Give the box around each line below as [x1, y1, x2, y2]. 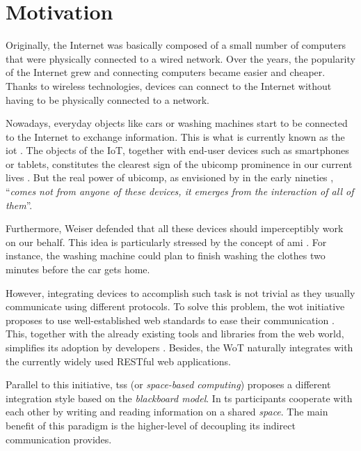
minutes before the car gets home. [6, 262, 150, 277]
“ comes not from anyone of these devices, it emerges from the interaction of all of [6, 184, 354, 199]
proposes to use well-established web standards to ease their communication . [6, 312, 335, 327]
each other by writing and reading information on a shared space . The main [6, 404, 328, 419]
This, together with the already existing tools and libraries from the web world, [6, 326, 344, 341]
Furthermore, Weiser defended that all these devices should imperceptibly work [6, 221, 344, 236]
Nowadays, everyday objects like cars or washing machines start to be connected [6, 116, 348, 130]
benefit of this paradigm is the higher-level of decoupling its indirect [6, 418, 296, 432]
